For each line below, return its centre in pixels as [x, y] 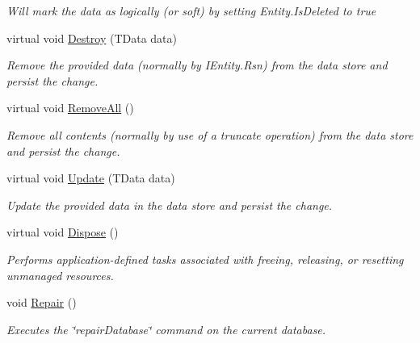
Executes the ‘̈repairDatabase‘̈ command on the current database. [166, 329]
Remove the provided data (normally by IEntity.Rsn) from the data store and [197, 65]
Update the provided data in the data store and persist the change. [170, 205]
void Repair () [42, 302]
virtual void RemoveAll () [70, 108]
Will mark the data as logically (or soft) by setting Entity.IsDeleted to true [191, 10]
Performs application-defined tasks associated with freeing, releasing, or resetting [205, 259]
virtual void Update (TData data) [91, 178]
